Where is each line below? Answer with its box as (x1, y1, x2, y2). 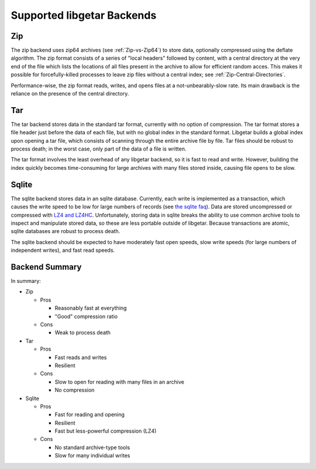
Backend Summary (11, 262, 82, 272)
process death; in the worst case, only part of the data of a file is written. (11, 145, 187, 152)
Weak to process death (54, 329, 111, 336)
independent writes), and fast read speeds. (11, 247, 115, 254)
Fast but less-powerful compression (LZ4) (54, 427, 157, 434)
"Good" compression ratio (54, 313, 118, 320)
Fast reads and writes (54, 354, 107, 361)
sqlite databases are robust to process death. (11, 228, 121, 235)
